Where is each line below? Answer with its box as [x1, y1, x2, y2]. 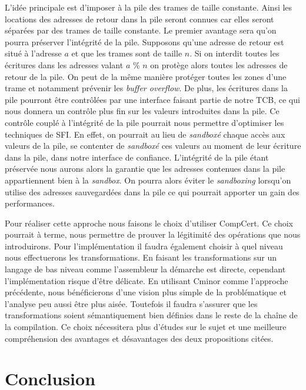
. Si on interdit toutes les [189, 47, 280, 59]
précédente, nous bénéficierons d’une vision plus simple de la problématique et [5, 286, 287, 298]
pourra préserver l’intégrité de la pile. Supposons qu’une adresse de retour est [5, 35, 284, 48]
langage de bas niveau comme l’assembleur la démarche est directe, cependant [5, 263, 286, 275]
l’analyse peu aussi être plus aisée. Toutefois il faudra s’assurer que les [5, 297, 258, 309]
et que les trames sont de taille [71, 47, 182, 59]
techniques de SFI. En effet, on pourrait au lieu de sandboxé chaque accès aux [5, 128, 285, 140]
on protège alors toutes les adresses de [150, 58, 288, 71]
